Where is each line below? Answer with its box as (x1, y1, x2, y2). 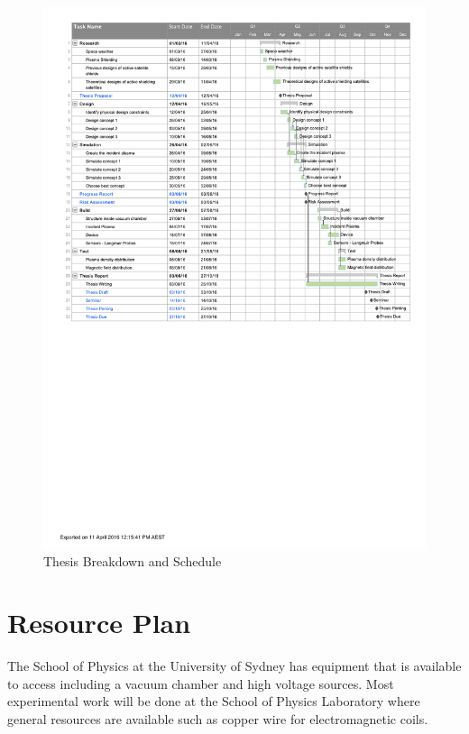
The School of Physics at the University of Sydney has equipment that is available (7, 656, 462, 675)
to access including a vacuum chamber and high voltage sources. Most (7, 674, 394, 693)
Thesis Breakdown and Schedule (43, 551, 222, 570)
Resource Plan (7, 604, 191, 641)
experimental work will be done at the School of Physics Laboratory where (7, 692, 420, 711)
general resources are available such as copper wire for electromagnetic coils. (7, 710, 428, 729)
